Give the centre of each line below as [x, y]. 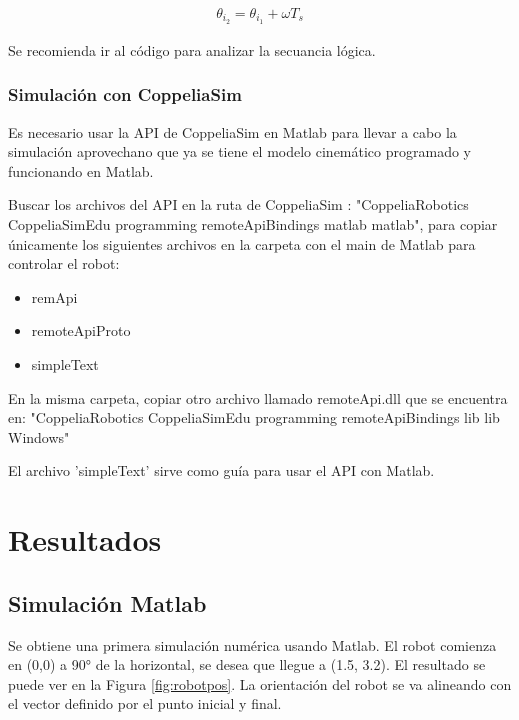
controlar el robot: [64, 263]
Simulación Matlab [107, 602]
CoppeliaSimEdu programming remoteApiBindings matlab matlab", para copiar [253, 224]
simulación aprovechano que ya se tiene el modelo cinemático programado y [240, 151]
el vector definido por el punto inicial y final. [145, 703]
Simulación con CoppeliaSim [125, 94]
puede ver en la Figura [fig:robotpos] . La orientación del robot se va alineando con [260, 683]
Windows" [39, 436]
